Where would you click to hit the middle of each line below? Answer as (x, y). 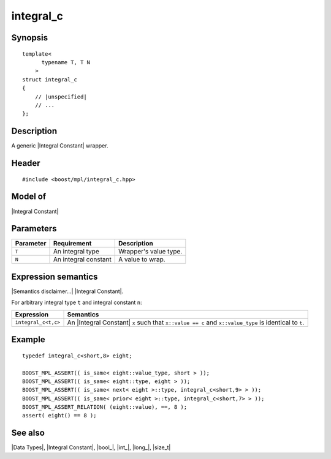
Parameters (34, 229)
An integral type (76, 252)
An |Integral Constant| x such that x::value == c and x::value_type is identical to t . (186, 323)
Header (26, 163)
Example (28, 340)
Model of (29, 197)
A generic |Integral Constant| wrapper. (60, 146)
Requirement (72, 244)
